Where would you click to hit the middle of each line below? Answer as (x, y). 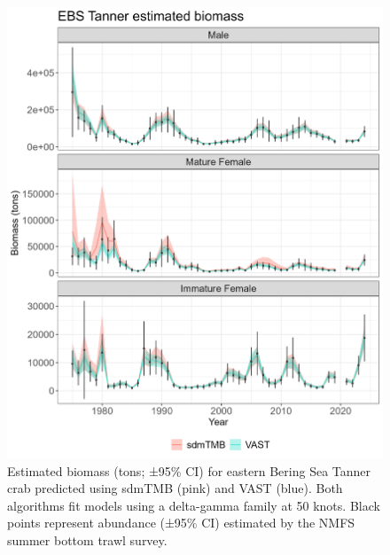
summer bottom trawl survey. (87, 539)
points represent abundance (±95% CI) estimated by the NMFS (181, 523)
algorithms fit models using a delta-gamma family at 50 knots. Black (194, 505)
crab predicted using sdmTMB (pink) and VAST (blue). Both (175, 488)
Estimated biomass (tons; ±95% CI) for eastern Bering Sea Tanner (189, 470)
